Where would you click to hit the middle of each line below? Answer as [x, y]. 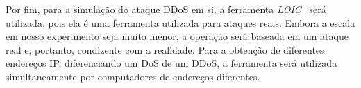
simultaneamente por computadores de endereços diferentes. [133, 76]
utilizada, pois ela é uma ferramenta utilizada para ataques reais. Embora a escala [180, 22]
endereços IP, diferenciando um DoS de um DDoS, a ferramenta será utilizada [171, 63]
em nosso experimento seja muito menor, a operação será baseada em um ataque [177, 36]
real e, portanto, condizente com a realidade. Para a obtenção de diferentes [165, 49]
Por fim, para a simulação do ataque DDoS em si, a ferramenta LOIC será [166, 9]
